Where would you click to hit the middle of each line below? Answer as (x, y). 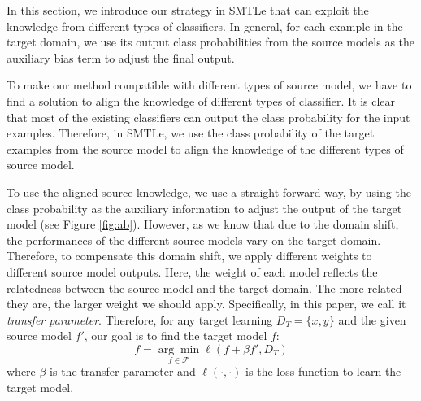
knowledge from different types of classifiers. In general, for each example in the (205, 26)
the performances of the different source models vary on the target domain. (194, 240)
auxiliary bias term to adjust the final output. (121, 57)
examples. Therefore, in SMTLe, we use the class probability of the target (191, 133)
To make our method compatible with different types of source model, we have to (209, 85)
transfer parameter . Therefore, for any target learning (140, 319)
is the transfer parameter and (123, 371)
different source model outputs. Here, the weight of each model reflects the (192, 271)
